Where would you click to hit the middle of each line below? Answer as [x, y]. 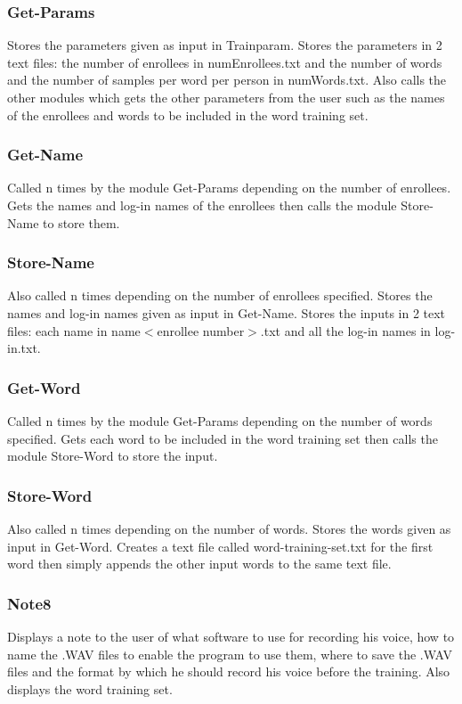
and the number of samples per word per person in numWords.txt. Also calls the [227, 80]
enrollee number [201, 330]
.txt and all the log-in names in [345, 330]
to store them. [81, 222]
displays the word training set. [90, 688]
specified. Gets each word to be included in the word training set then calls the [223, 438]
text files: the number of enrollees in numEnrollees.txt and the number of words [225, 62]
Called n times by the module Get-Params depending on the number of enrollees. [229, 188]
